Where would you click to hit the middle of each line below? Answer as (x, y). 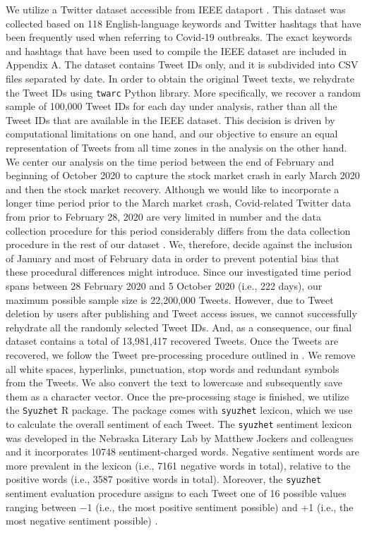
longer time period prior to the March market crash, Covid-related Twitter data (179, 203)
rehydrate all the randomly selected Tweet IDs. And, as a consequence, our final (179, 327)
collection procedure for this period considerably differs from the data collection (178, 230)
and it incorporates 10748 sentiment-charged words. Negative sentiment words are (183, 452)
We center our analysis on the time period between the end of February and (170, 161)
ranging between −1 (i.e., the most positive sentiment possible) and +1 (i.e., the (180, 507)
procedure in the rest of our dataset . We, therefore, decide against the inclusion (179, 244)
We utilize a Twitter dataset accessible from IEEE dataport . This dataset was (176, 9)
